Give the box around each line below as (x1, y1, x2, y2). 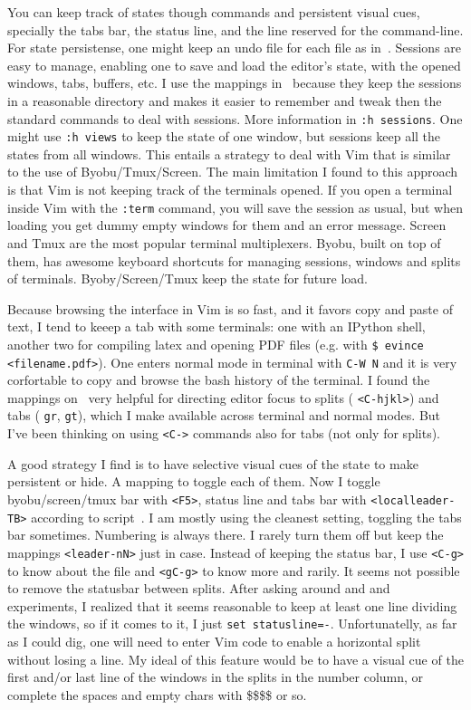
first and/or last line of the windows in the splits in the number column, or (7, 667, 424, 686)
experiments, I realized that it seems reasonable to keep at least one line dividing (7, 596, 457, 615)
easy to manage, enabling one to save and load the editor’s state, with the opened (7, 55, 461, 74)
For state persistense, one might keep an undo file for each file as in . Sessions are (7, 38, 462, 57)
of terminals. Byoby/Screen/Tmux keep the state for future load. (7, 269, 368, 288)
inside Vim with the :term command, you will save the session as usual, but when (7, 197, 463, 216)
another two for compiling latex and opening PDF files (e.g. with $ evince (7, 334, 424, 353)
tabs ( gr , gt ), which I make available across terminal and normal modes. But (7, 406, 441, 425)
